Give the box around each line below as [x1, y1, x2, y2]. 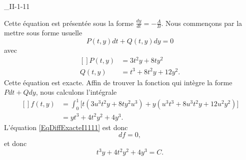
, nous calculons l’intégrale [35, 87, 117, 97]
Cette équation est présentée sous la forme [4, 17, 133, 28]
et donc [4, 138, 27, 149]
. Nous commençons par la [161, 17, 242, 28]
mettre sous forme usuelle [4, 27, 82, 38]
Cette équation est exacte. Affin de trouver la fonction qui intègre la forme [4, 77, 232, 87]
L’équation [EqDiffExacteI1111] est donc [4, 122, 128, 132]
